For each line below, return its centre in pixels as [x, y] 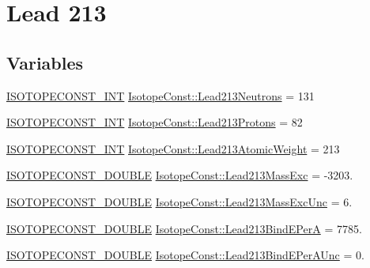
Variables [45, 62]
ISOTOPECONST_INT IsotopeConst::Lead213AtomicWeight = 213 [173, 148]
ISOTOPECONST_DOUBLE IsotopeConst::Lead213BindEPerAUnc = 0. [185, 255]
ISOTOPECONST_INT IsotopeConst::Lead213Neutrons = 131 [160, 95]
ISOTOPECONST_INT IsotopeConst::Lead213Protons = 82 [155, 122]
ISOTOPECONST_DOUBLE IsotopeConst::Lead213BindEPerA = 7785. [184, 228]
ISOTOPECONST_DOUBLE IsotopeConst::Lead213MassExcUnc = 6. [179, 201]
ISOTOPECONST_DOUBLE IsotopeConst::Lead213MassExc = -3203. [180, 175]
